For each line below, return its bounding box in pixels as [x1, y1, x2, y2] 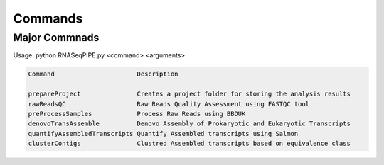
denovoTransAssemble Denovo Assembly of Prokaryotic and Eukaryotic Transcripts [28, 120, 351, 127]
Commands [13, 11, 83, 26]
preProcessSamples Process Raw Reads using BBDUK [28, 110, 246, 118]
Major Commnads [13, 31, 100, 44]
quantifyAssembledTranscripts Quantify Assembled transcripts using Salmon [28, 130, 299, 137]
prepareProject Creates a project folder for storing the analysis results [28, 90, 351, 98]
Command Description [28, 70, 178, 78]
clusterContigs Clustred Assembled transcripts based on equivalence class [28, 140, 351, 148]
